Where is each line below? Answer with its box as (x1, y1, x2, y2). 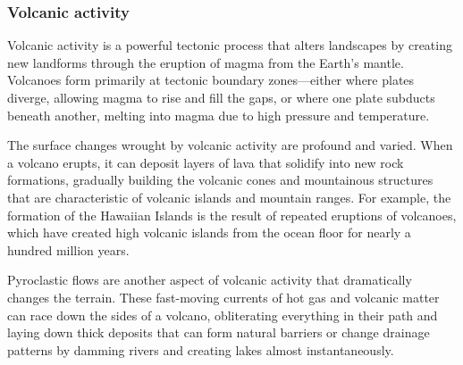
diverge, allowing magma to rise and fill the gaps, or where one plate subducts (7, 88, 435, 106)
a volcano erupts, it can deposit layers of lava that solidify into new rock (7, 153, 404, 171)
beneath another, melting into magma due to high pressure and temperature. (7, 105, 430, 124)
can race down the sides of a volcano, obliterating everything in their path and (7, 305, 438, 324)
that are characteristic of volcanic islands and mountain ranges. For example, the (7, 187, 451, 206)
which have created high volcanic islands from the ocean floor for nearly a (7, 223, 411, 242)
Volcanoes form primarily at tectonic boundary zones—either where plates (7, 71, 415, 89)
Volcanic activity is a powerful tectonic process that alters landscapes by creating (7, 36, 452, 54)
